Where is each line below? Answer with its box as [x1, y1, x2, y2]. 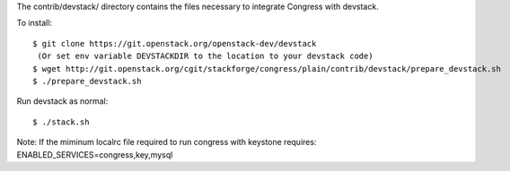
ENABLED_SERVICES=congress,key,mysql [16, 149, 173, 160]
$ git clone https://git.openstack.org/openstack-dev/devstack [32, 38, 317, 48]
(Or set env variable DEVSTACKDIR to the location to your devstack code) [37, 51, 374, 62]
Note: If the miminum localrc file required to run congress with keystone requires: [16, 137, 317, 148]
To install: [16, 18, 53, 29]
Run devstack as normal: [16, 96, 109, 107]
